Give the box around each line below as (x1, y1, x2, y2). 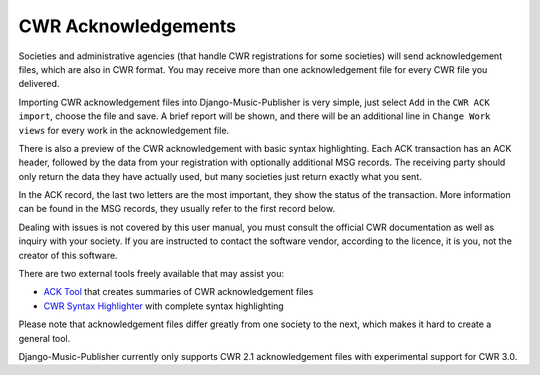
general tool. (18, 332, 71, 344)
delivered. (18, 78, 60, 90)
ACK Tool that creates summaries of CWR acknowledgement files (43, 286, 314, 298)
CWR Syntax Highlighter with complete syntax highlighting (43, 300, 284, 312)
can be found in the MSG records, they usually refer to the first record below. (18, 203, 335, 215)
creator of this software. (18, 249, 119, 261)
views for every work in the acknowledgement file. (18, 124, 230, 136)
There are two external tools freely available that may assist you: (18, 268, 285, 280)
